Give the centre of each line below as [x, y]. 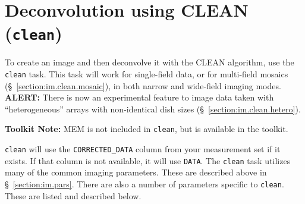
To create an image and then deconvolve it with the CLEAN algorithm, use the [150, 62]
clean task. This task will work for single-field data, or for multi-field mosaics [147, 74]
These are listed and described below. [73, 195]
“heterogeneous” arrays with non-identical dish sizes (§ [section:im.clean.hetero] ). [153, 109]
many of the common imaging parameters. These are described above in [136, 172]
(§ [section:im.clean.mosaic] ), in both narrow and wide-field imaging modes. [143, 85]
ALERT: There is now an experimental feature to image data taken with [139, 97]
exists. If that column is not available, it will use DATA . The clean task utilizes [148, 160]
